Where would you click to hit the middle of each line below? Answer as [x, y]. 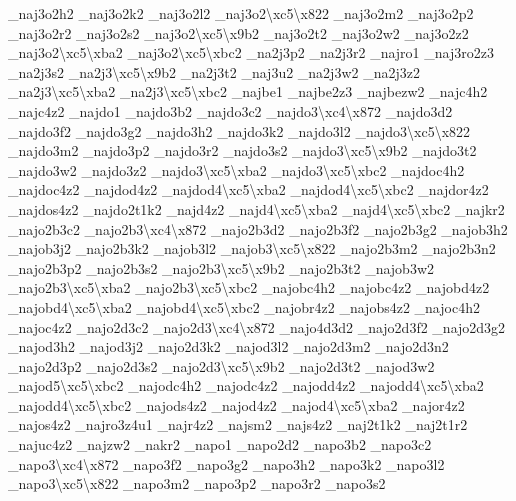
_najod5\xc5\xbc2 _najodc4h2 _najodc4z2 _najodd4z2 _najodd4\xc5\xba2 [246, 385]
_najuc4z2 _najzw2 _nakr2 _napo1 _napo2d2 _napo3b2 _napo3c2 [220, 444]
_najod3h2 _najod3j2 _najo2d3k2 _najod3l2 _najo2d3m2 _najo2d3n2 [228, 346]
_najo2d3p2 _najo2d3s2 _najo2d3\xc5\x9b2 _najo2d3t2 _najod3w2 [221, 365]
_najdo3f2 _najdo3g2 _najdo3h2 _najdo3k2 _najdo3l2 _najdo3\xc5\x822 [239, 130]
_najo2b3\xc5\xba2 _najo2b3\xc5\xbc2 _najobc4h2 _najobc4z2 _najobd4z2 [249, 287]
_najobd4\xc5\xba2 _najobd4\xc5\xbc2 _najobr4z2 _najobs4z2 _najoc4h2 [244, 306]
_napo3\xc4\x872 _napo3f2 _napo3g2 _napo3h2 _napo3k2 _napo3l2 [226, 463]
